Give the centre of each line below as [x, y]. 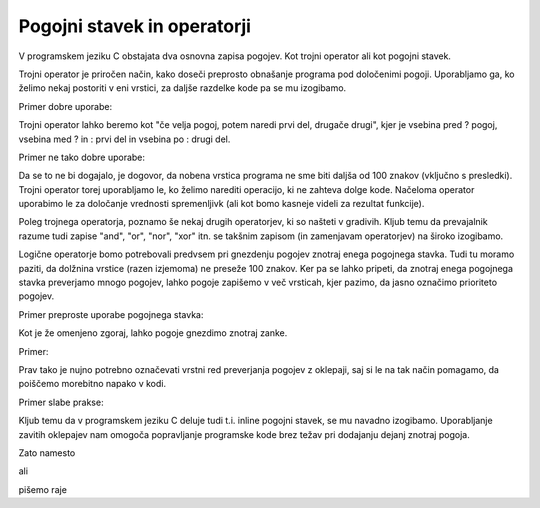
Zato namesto [47, 452]
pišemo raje [42, 489]
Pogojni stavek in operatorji [135, 26]
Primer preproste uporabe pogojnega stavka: [111, 314]
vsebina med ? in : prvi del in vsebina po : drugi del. [124, 139]
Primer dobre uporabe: [65, 106]
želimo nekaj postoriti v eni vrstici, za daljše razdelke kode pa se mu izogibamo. [182, 88]
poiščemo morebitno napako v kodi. [92, 384]
